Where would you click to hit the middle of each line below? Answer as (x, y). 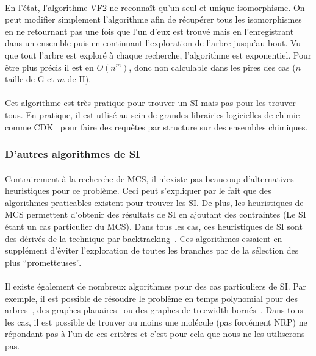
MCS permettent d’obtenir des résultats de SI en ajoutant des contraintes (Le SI (156, 214)
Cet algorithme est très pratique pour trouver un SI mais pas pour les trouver (150, 103)
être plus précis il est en (49, 67)
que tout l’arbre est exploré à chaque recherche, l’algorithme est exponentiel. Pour (158, 55)
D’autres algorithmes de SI (73, 154)
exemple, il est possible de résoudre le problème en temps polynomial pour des (152, 298)
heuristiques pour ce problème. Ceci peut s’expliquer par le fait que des (138, 190)
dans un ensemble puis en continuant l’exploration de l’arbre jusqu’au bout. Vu (153, 43)
